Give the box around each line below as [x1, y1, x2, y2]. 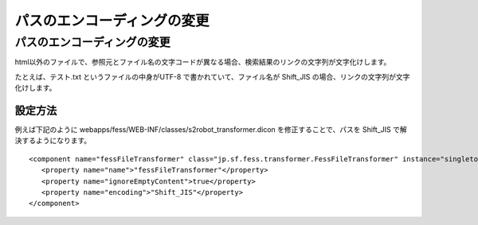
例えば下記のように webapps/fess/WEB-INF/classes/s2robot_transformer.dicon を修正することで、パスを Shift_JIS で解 [14, 125, 407, 134]
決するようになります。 [14, 136, 92, 145]
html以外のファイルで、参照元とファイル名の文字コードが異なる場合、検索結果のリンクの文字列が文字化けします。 [14, 57, 391, 67]
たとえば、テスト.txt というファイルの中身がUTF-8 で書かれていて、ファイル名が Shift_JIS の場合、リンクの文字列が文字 [14, 72, 410, 81]
